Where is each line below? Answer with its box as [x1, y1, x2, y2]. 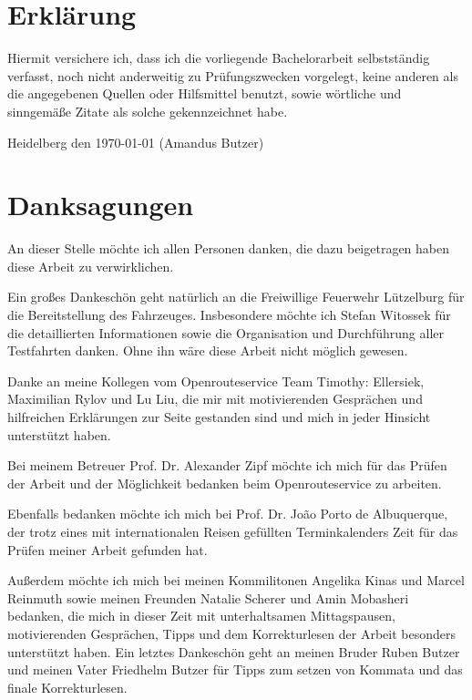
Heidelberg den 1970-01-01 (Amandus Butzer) [7, 132, 264, 151]
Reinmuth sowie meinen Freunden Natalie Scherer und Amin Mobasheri [7, 588, 409, 607]
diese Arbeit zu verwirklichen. [7, 256, 174, 275]
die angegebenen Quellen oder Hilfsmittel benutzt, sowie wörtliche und [7, 84, 402, 103]
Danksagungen [7, 186, 194, 223]
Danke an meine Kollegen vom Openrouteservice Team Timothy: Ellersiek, [7, 371, 425, 390]
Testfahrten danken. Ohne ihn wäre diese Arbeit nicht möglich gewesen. [7, 341, 408, 360]
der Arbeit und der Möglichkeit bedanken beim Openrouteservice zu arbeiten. [7, 473, 442, 492]
